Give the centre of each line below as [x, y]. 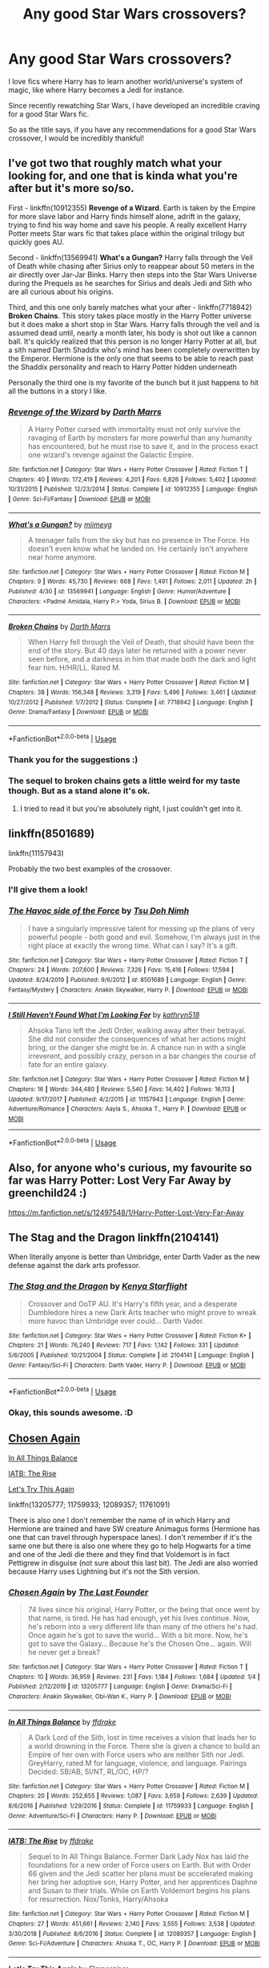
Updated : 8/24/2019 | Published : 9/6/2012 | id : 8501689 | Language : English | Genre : [127, 980]
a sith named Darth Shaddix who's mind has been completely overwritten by [134, 349]
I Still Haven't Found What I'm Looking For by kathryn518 [104, 1015]
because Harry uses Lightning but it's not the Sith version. [104, 1571]
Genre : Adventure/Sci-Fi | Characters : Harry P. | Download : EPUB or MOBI [112, 1815]
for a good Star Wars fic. [49, 114]
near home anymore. [62, 557]
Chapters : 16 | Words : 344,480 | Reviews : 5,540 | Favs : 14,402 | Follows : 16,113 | [121, 1090]
